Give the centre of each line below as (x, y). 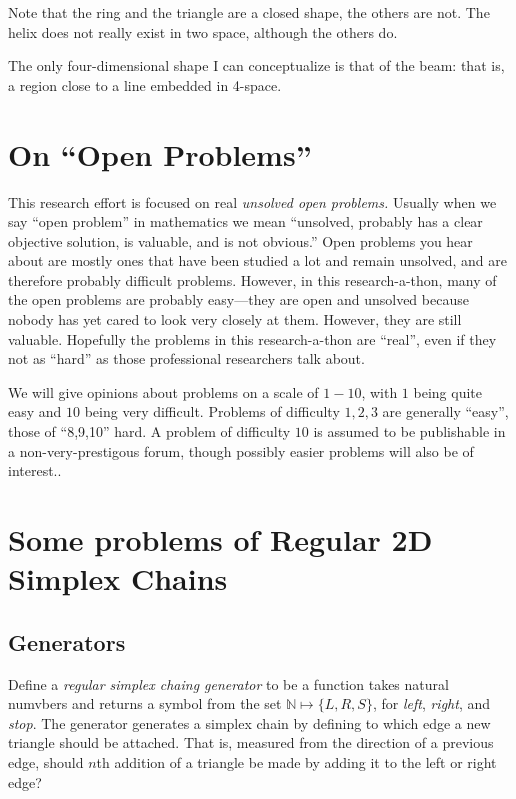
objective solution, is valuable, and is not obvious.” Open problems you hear (240, 240)
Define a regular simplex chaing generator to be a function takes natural (228, 683)
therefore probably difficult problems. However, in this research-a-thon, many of (252, 279)
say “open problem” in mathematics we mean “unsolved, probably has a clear (245, 221)
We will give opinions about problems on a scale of (163, 391)
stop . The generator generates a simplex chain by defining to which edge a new (249, 722)
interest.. (35, 470)
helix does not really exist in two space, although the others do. (203, 31)
